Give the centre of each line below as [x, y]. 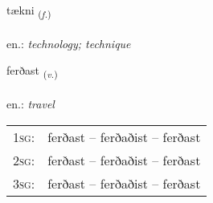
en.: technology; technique [69, 43]
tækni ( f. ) [29, 11]
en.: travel [31, 104]
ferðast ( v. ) [32, 71]
